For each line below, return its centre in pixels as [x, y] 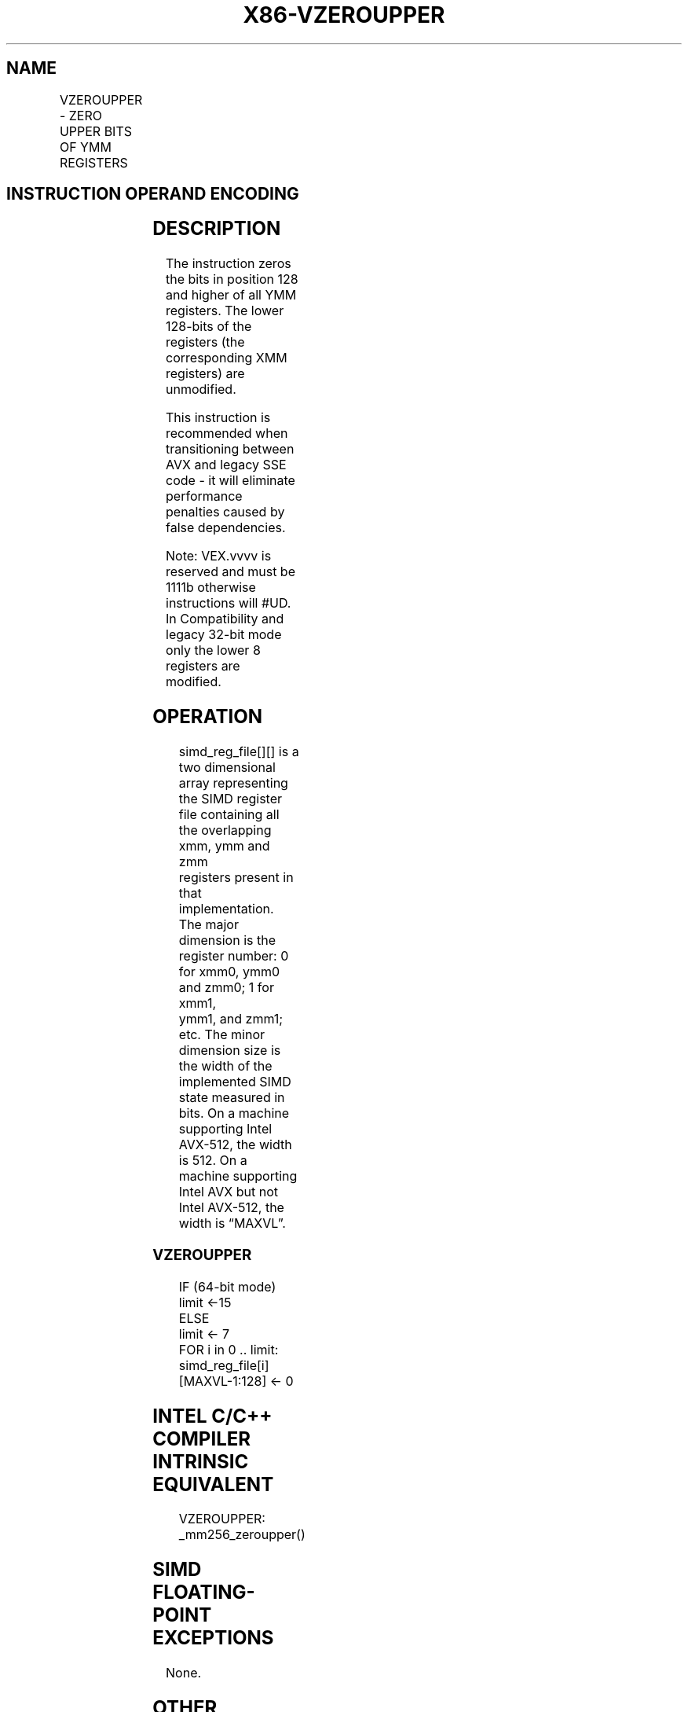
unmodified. [201, 389]
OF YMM [85, 147]
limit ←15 [205, 1302]
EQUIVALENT [213, 1484]
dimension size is [230, 1051]
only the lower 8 [213, 650]
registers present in [236, 878]
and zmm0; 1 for [226, 988]
